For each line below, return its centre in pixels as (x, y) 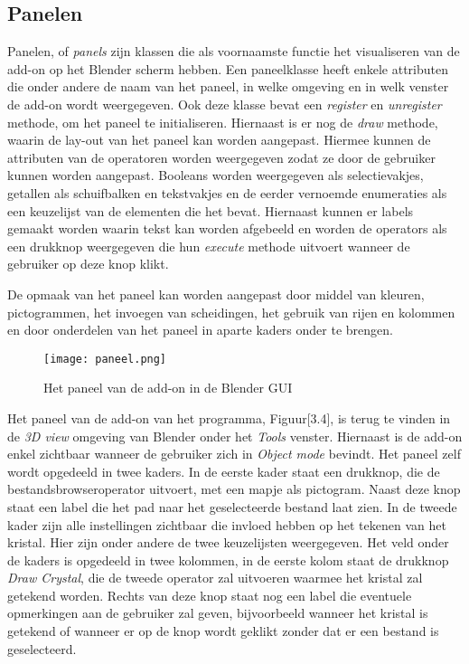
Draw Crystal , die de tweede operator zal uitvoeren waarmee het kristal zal (215, 578)
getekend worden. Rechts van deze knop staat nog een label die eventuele (210, 595)
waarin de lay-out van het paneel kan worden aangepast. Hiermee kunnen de (219, 140)
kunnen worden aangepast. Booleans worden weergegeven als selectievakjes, (216, 175)
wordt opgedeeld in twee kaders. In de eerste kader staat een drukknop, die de (224, 471)
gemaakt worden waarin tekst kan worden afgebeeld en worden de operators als (227, 228)
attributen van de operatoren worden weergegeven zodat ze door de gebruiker (221, 157)
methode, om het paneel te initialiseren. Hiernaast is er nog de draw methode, (223, 122)
